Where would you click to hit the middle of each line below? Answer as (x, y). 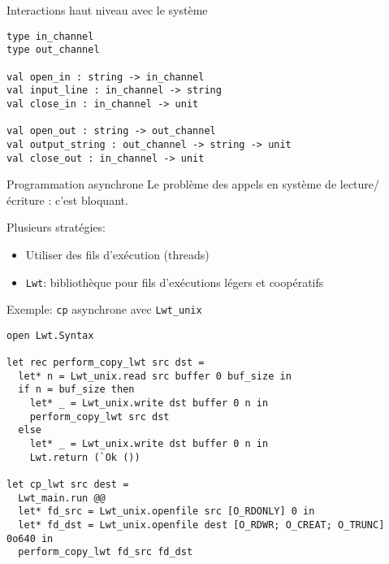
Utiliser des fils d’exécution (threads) (117, 254)
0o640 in (30, 538)
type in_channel (50, 36)
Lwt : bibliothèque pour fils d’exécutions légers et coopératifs (175, 282)
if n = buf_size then (76, 390)
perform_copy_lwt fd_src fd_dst (106, 552)
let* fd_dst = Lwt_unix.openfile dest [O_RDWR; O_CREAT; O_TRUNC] (201, 525)
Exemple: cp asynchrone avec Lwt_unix (104, 309)
